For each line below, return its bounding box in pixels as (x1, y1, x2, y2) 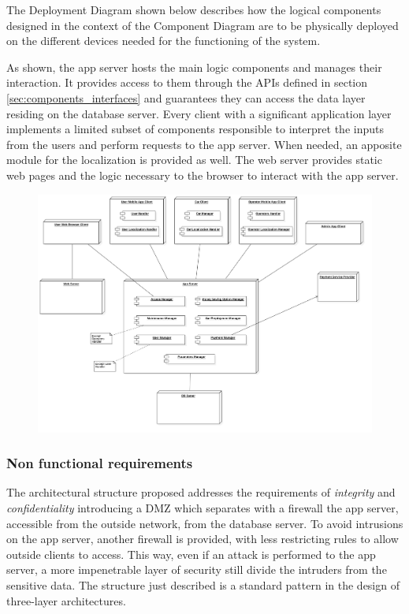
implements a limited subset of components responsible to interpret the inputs (6, 121, 384, 137)
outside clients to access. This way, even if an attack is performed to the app (6, 545, 376, 562)
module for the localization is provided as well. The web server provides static (6, 151, 382, 168)
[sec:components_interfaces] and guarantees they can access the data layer (6, 89, 366, 106)
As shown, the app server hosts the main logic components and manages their (6, 58, 382, 75)
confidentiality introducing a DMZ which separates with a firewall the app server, (6, 500, 399, 516)
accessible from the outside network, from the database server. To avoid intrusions (6, 515, 403, 531)
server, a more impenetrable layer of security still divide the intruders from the (6, 561, 387, 578)
